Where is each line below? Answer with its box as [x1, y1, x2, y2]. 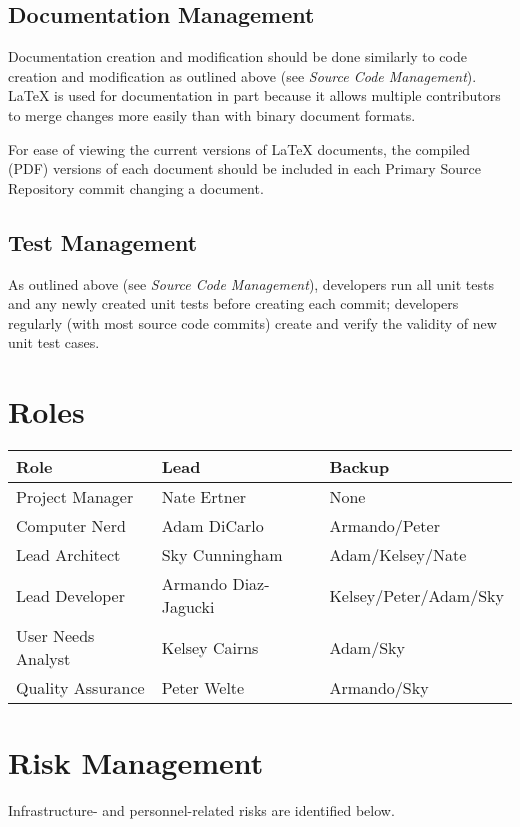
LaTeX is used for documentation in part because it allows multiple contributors [8, 85, 501, 106]
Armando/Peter [329, 514, 440, 538]
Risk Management [8, 742, 264, 783]
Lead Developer [16, 583, 125, 607]
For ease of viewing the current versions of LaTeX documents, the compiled [8, 138, 471, 159]
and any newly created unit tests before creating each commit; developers [8, 293, 459, 314]
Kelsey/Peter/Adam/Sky [329, 583, 504, 607]
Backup [329, 455, 390, 479]
